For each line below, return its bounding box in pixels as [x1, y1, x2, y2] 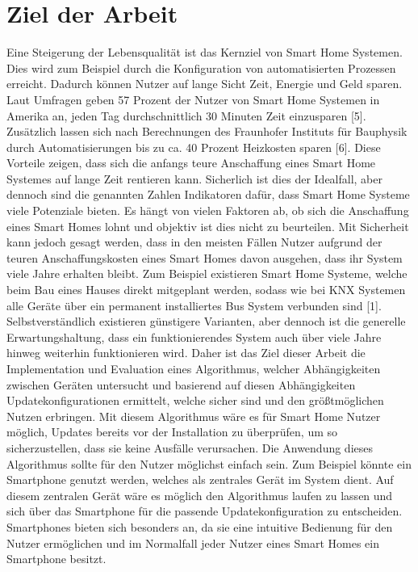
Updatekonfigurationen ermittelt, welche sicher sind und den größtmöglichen [6, 392, 384, 409]
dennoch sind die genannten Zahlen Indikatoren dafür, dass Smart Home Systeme [6, 186, 410, 203]
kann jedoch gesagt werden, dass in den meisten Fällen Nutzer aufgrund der [6, 233, 382, 250]
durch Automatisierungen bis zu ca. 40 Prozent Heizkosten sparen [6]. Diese [6, 138, 381, 155]
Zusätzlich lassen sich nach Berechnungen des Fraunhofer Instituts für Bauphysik [6, 123, 408, 140]
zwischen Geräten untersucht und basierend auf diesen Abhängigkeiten [6, 376, 356, 393]
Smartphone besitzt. [6, 550, 107, 567]
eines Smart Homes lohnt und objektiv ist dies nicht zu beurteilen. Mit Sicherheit [6, 217, 409, 234]
